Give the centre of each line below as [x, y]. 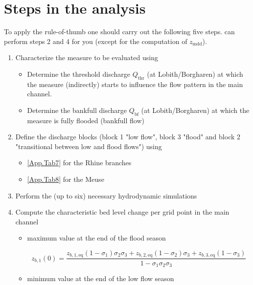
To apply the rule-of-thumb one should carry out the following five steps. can [119, 32]
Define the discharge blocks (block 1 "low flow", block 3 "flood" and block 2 [128, 137]
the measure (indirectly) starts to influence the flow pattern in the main [135, 84]
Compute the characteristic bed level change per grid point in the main [122, 212]
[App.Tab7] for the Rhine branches [79, 163]
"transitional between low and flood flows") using [89, 146]
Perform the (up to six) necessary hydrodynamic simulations [106, 195]
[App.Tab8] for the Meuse [66, 179]
